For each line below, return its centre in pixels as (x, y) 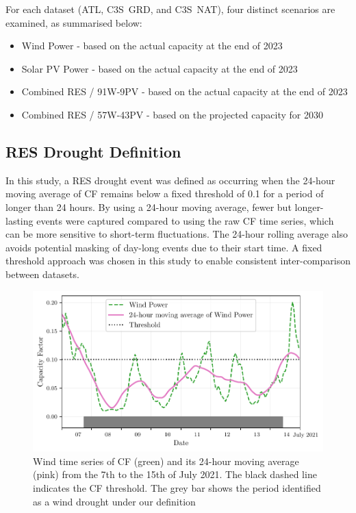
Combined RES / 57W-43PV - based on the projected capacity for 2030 (172, 114)
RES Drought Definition (93, 151)
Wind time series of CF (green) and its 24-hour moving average (166, 461)
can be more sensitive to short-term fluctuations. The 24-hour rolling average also (177, 234)
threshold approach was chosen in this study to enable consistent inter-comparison (178, 261)
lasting (20, 220)
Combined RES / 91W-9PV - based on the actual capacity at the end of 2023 (185, 91)
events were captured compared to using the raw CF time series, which (185, 220)
